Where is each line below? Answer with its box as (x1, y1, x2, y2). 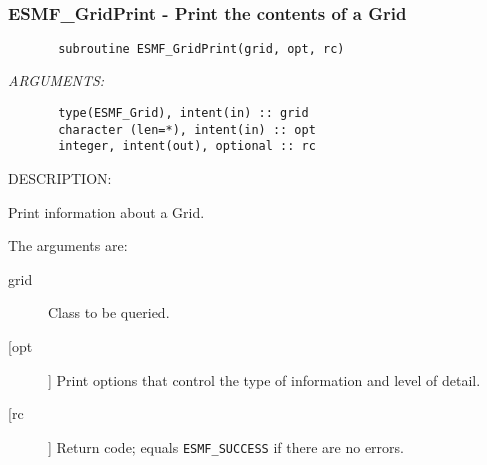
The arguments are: (8, 235, 128, 256)
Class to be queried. (48, 302, 170, 323)
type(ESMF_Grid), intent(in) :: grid (58, 106, 309, 121)
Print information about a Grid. (8, 201, 205, 222)
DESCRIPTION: (8, 168, 112, 189)
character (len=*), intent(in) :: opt (58, 122, 316, 137)
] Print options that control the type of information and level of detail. (48, 369, 481, 390)
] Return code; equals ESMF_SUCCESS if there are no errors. (48, 436, 404, 457)
